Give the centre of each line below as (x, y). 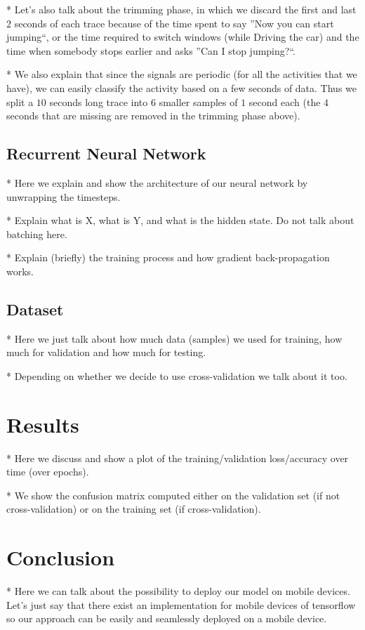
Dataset (35, 309)
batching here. (37, 234)
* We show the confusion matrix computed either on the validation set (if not (173, 495)
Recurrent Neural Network (106, 153)
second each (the (285, 101)
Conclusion (61, 557)
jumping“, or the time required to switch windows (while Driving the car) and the (183, 37)
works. (20, 271)
